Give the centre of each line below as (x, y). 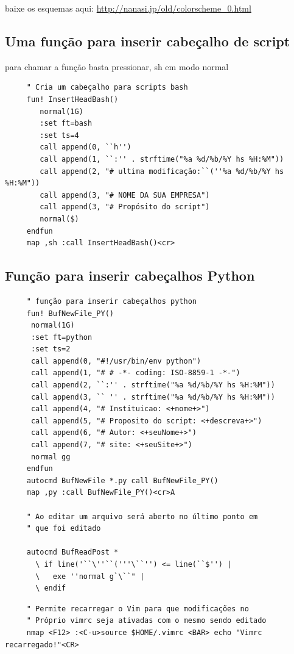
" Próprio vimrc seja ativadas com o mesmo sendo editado (146, 621)
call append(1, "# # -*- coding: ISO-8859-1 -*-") (135, 373)
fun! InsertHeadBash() (72, 99)
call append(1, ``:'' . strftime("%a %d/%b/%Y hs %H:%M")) (162, 159)
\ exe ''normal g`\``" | (90, 576)
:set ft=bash (66, 124)
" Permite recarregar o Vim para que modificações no (138, 609)
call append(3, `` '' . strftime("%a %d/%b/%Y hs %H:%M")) (153, 397)
